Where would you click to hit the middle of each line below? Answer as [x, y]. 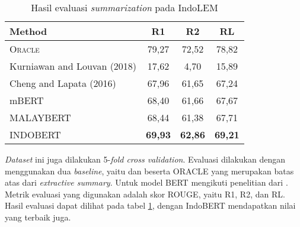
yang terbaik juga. [38, 217]
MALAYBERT [40, 117]
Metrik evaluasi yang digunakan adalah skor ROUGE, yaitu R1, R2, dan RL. [145, 194]
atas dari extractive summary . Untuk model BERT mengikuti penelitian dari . [146, 182]
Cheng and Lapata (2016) [63, 83]
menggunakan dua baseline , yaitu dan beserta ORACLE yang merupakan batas [149, 171]
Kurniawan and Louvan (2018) [73, 66]
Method [28, 31]
